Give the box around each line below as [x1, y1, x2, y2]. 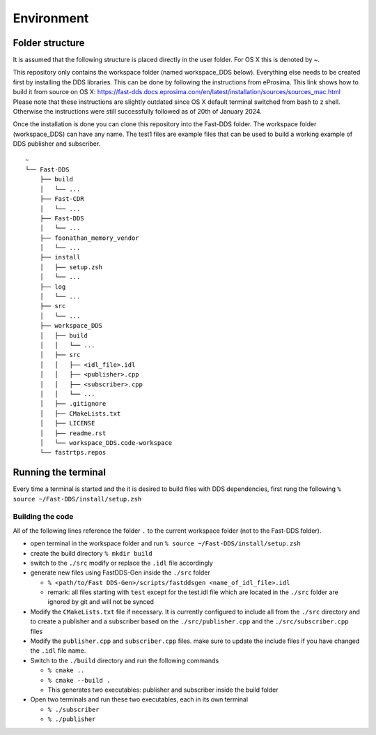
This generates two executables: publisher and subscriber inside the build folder [47, 685, 279, 694]
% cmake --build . [47, 676, 111, 684]
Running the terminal [13, 467, 106, 478]
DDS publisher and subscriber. [13, 139, 101, 148]
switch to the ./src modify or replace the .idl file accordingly [30, 559, 214, 567]
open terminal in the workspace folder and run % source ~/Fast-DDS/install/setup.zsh [30, 539, 301, 547]
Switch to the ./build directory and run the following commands [30, 656, 219, 665]
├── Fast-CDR [39, 195, 84, 203]
